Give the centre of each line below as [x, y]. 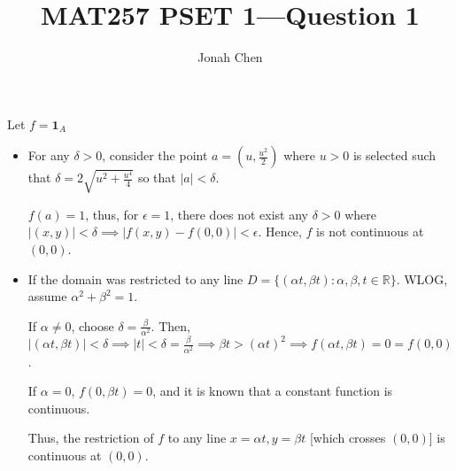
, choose [93, 325]
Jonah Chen [230, 57]
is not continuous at [370, 232]
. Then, [170, 325]
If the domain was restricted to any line [135, 278]
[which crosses [348, 438]
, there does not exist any [239, 214]
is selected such [394, 155]
